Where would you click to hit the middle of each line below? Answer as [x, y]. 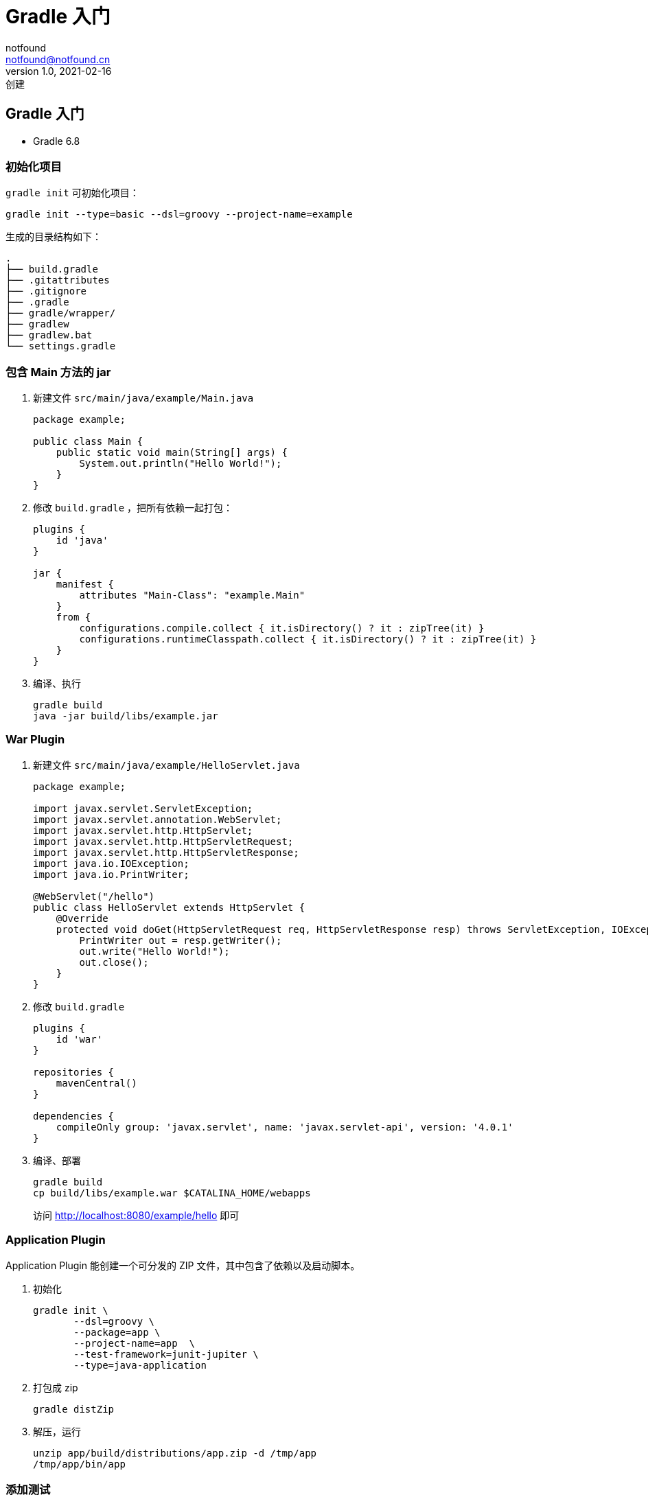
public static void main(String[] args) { [172, 453]
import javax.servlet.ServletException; [143, 808]
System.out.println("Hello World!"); [181, 464]
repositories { [74, 1072]
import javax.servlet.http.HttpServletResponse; [166, 852]
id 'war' [79, 1039]
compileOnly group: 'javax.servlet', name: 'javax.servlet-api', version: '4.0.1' [285, 1127]
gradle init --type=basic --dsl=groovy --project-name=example [179, 215]
